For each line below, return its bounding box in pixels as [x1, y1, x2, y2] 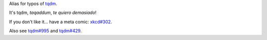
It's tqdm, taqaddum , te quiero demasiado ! [9, 10, 96, 16]
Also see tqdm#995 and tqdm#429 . [9, 28, 82, 34]
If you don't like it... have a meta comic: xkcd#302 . [9, 19, 112, 25]
